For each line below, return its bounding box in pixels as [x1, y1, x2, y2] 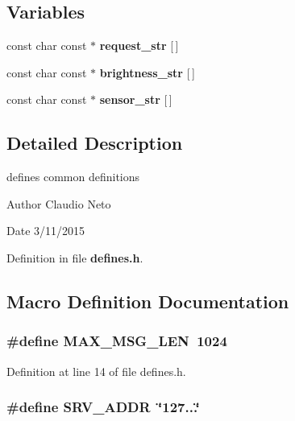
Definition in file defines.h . [6, 249, 143, 266]
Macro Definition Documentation [6, 288, 289, 313]
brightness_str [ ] [99, 64, 195, 80]
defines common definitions [6, 168, 140, 185]
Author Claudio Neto [6, 195, 111, 212]
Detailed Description [6, 130, 183, 155]
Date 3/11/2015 [6, 222, 85, 239]
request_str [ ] [99, 37, 179, 54]
